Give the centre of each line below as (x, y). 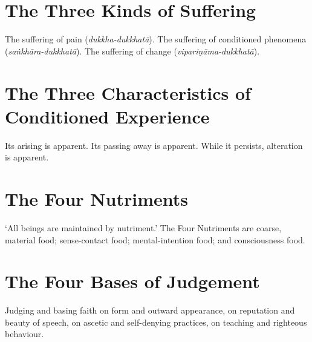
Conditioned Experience (107, 116)
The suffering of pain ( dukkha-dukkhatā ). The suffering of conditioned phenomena (156, 39)
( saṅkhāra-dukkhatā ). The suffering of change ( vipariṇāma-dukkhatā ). (132, 51)
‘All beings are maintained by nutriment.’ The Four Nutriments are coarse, (143, 227)
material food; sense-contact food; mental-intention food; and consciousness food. (155, 239)
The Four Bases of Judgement (132, 281)
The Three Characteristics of (128, 92)
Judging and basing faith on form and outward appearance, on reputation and (150, 310)
